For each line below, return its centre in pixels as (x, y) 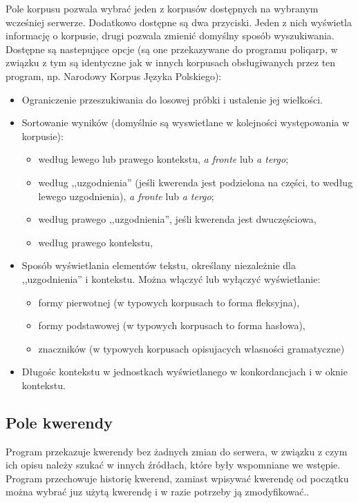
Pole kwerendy (59, 422)
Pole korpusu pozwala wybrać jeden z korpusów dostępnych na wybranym (162, 8)
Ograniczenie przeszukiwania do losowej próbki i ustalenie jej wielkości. (172, 99)
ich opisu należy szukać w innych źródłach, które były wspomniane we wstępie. (173, 465)
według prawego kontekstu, (96, 242)
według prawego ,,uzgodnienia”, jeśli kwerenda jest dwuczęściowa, (177, 219)
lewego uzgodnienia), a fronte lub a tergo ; (126, 196)
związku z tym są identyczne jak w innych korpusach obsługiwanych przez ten (171, 62)
